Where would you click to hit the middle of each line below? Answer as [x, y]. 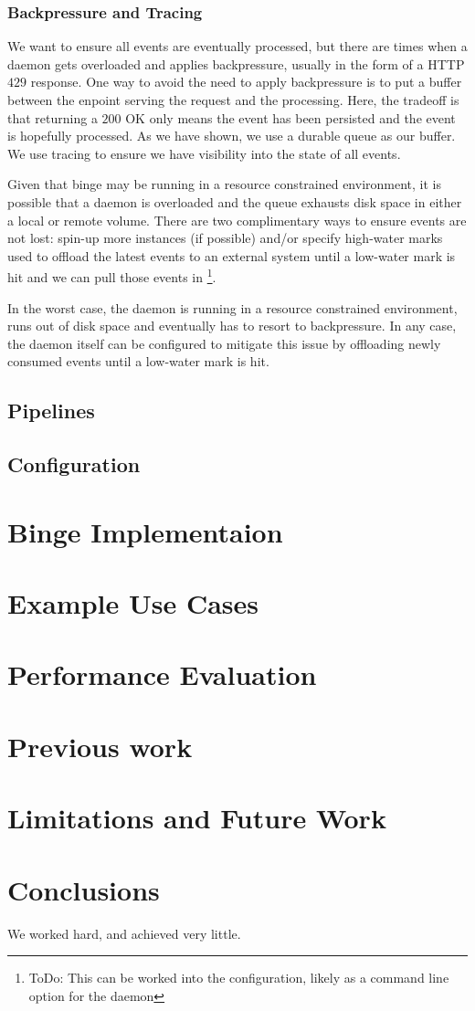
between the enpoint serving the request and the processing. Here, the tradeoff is [233, 100]
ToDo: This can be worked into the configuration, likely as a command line [239, 978]
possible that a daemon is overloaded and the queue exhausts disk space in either [235, 201]
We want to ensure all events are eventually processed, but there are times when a [237, 46]
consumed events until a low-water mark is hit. [138, 361]
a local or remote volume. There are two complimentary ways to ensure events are [237, 220]
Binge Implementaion [145, 531]
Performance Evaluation [162, 674]
